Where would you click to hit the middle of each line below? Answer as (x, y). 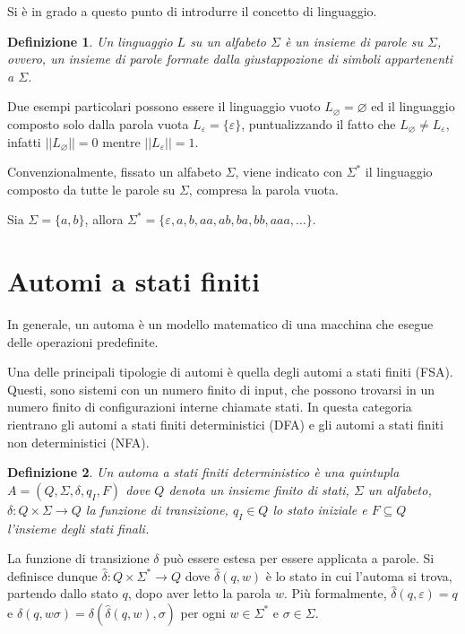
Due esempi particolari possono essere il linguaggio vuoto (164, 106)
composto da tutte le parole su (91, 189)
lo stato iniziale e (320, 509)
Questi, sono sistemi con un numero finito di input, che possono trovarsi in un (221, 389)
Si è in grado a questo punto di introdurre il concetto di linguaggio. (192, 11)
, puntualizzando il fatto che (319, 123)
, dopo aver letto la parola (199, 593)
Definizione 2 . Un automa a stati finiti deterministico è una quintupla (203, 472)
